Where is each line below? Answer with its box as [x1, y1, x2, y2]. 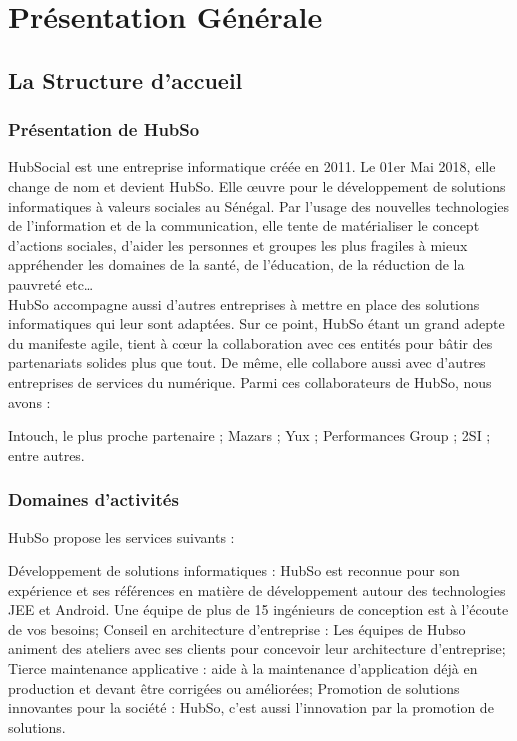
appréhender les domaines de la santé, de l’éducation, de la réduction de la [8, 254, 465, 275]
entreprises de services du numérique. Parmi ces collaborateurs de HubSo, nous [8, 371, 492, 392]
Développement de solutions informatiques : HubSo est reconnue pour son [8, 560, 460, 581]
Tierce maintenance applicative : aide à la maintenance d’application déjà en [8, 658, 478, 679]
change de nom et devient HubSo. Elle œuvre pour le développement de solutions [8, 175, 506, 196]
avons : [8, 391, 51, 412]
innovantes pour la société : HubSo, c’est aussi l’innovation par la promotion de [8, 697, 494, 718]
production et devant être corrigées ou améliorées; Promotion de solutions [8, 677, 460, 698]
